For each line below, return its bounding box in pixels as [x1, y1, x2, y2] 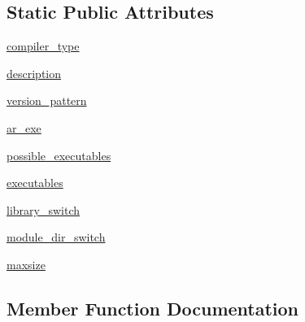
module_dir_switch [7, 228, 106, 246]
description [7, 64, 62, 81]
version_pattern [7, 92, 87, 109]
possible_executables [7, 146, 111, 163]
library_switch [7, 201, 81, 218]
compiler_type [7, 37, 80, 54]
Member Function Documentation [7, 295, 299, 320]
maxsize [7, 255, 46, 272]
